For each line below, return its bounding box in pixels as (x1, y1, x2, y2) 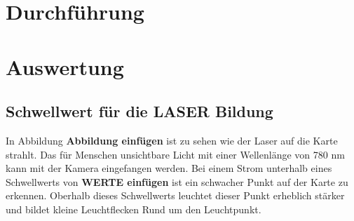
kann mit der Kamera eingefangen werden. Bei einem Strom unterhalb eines (6, 161, 332, 175)
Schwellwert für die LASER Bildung (6, 100, 273, 122)
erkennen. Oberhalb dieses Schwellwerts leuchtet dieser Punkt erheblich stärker (6, 188, 345, 203)
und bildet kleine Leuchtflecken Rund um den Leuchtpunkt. (6, 201, 261, 216)
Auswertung (6, 52, 124, 81)
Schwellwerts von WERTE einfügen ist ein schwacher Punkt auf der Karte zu (6, 174, 348, 189)
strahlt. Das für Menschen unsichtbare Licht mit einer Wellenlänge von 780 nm (6, 147, 345, 161)
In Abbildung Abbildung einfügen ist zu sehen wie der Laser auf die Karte (6, 133, 338, 147)
